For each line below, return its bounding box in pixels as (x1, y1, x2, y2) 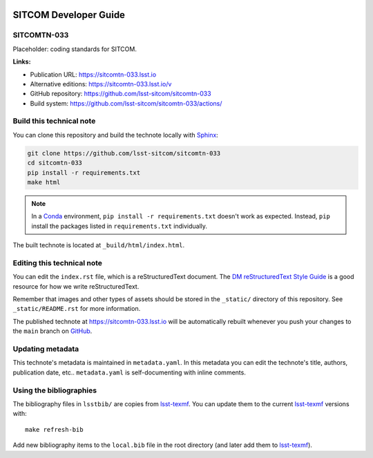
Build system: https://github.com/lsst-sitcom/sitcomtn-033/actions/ (30, 99, 222, 107)
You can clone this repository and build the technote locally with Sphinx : (12, 131, 219, 139)
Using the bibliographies (12, 385, 97, 395)
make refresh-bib (25, 426, 84, 433)
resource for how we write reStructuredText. (12, 282, 140, 290)
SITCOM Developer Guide (12, 9, 126, 21)
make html (27, 178, 61, 187)
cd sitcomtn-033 (27, 159, 83, 167)
